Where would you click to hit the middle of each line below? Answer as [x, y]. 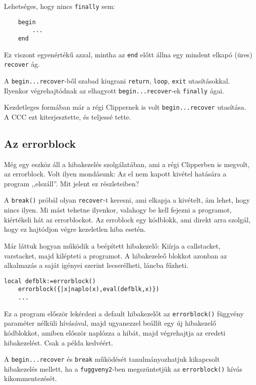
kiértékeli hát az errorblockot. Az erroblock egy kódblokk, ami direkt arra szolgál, [127, 219]
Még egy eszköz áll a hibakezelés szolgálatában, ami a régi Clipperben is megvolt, [127, 164]
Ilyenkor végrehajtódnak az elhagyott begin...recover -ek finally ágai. [114, 90]
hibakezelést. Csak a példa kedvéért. [59, 342]
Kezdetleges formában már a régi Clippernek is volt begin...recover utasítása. [125, 107]
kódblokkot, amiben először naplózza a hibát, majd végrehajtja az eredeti [115, 332]
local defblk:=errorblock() [50, 281]
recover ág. [22, 64]
